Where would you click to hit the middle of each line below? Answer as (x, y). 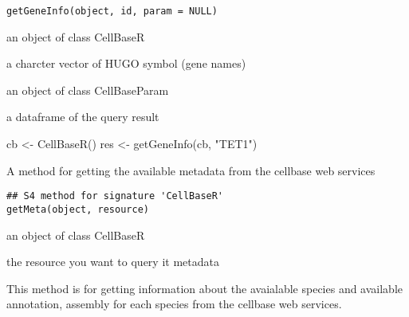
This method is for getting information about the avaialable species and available (205, 288)
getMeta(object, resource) (78, 209)
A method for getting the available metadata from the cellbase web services (191, 170)
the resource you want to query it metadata (113, 262)
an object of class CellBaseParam (88, 90)
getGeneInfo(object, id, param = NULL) (112, 11)
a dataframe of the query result (83, 117)
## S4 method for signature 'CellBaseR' (115, 196)
